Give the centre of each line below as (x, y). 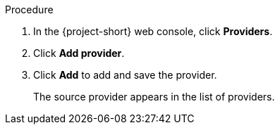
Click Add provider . (79, 53)
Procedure (29, 9)
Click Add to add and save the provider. (125, 75)
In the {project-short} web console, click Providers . (153, 31)
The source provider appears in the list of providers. (154, 97)
